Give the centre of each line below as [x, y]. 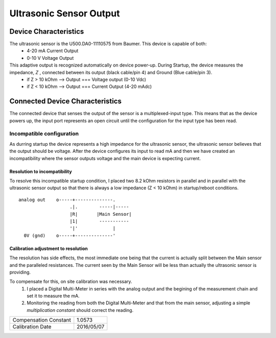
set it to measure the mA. [53, 296]
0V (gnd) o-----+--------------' [70, 235]
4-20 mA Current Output [53, 51]
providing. [20, 272]
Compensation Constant [42, 320]
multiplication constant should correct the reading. [80, 310]
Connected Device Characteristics [66, 102]
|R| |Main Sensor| [101, 214]
